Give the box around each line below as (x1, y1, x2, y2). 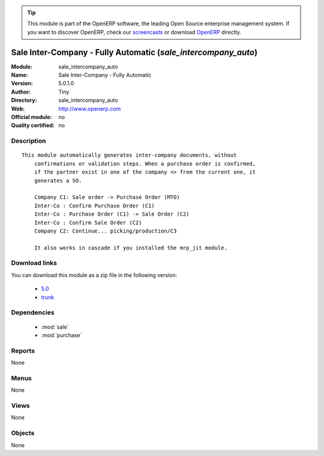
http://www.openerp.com (58, 105, 121, 112)
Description (11, 137, 46, 145)
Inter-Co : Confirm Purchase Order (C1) (34, 202, 155, 209)
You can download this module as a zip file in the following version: (11, 271, 178, 279)
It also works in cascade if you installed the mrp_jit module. (34, 244, 227, 251)
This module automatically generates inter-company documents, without (22, 152, 237, 159)
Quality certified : (11, 122, 55, 129)
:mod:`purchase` (41, 331, 82, 339)
